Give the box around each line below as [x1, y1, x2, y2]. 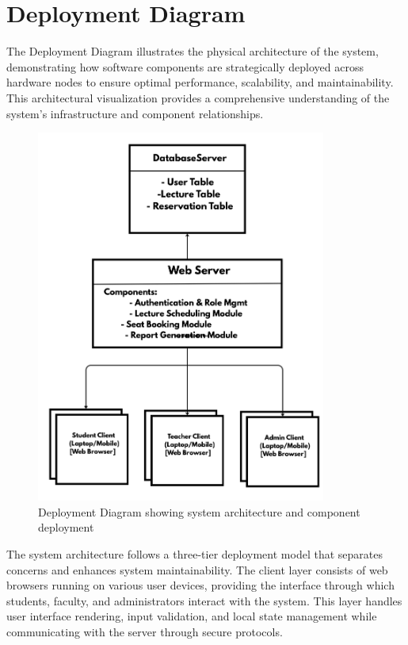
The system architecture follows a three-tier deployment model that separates [6, 546, 383, 562]
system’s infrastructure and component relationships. [6, 105, 264, 121]
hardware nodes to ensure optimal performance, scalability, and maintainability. [6, 74, 394, 90]
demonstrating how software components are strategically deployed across [6, 58, 364, 75]
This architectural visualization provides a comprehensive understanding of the [6, 89, 390, 106]
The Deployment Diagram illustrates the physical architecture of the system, [6, 43, 379, 60]
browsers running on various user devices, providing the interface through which [6, 577, 395, 593]
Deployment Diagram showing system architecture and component [38, 503, 360, 520]
